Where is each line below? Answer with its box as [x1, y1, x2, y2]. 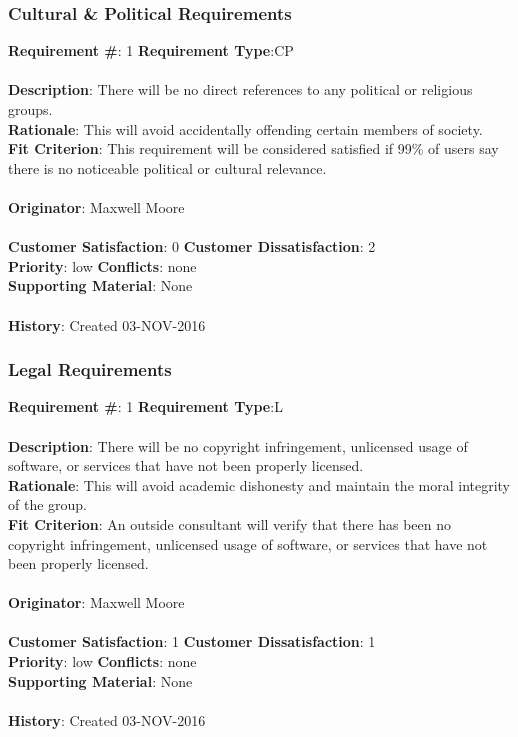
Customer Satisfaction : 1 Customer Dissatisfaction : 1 [8, 631, 376, 652]
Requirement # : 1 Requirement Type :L [8, 396, 283, 417]
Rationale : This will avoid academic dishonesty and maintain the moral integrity [8, 474, 511, 495]
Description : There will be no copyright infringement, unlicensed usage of [8, 435, 468, 456]
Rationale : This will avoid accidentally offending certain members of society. [8, 118, 483, 139]
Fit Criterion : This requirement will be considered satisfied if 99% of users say [8, 138, 499, 159]
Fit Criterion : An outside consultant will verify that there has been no [8, 513, 451, 534]
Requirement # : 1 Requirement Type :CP [8, 40, 294, 61]
